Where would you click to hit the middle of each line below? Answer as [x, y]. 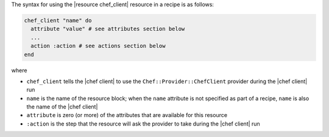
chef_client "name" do [58, 20]
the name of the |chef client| [62, 107]
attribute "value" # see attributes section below [108, 29]
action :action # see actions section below [98, 46]
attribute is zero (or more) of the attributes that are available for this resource [127, 115]
